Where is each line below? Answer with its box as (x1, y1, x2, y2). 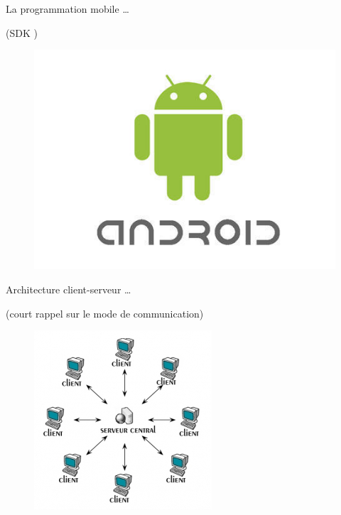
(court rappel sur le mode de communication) (6, 305, 204, 320)
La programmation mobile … (6, 1, 129, 16)
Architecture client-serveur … (6, 281, 131, 296)
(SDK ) (6, 25, 38, 40)
